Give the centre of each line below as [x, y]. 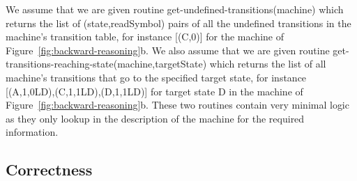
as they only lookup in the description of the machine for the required [155, 118]
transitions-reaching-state [60, 64]
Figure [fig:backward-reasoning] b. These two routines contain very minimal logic [177, 105]
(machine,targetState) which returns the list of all [220, 64]
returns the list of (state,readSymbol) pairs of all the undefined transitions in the [178, 23]
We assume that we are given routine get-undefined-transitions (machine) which [175, 9]
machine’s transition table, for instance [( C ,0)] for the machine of [145, 37]
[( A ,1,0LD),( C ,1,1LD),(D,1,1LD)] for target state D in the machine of [154, 91]
